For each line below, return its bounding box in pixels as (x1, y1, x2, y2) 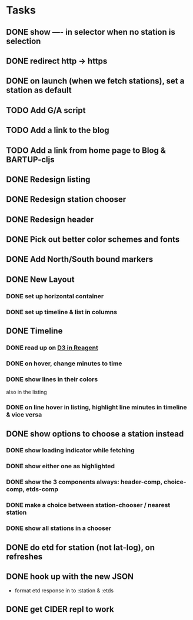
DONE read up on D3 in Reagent (6, 344, 98, 352)
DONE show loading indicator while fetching (6, 446, 135, 455)
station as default (6, 85, 72, 95)
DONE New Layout (6, 274, 75, 284)
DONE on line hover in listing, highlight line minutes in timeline (6, 404, 187, 412)
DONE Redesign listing (6, 174, 91, 184)
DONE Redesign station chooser (6, 195, 127, 205)
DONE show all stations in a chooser (6, 524, 112, 532)
